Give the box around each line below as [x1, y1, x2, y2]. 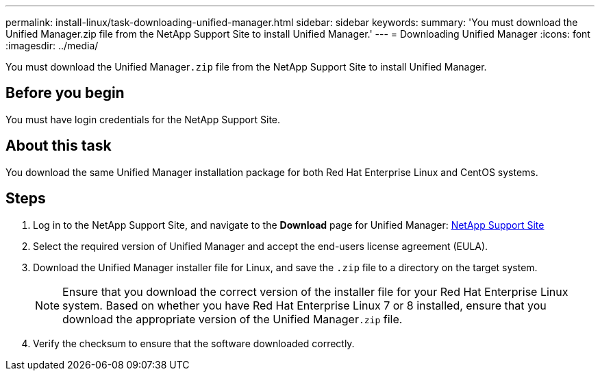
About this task [5, 137, 112, 155]
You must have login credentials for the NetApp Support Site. [5, 113, 281, 125]
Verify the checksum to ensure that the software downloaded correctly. [33, 337, 355, 349]
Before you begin [5, 84, 125, 102]
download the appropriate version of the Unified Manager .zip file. [62, 312, 403, 326]
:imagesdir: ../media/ [5, 40, 99, 51]
